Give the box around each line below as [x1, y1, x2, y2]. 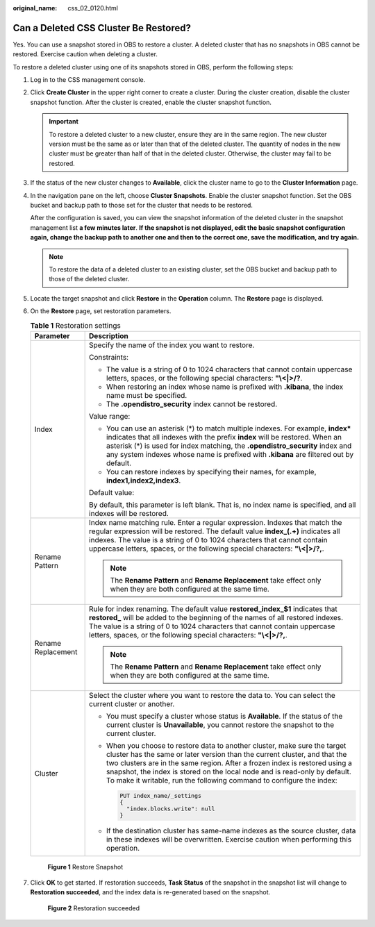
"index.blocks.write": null [126, 805, 215, 812]
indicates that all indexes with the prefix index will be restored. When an [106, 432, 342, 442]
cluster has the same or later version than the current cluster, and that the [106, 749, 347, 759]
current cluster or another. [89, 699, 175, 708]
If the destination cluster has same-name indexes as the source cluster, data [106, 826, 356, 835]
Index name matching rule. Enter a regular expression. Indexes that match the [89, 517, 342, 527]
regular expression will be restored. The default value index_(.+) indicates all [89, 526, 340, 536]
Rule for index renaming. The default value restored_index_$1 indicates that [89, 604, 337, 614]
